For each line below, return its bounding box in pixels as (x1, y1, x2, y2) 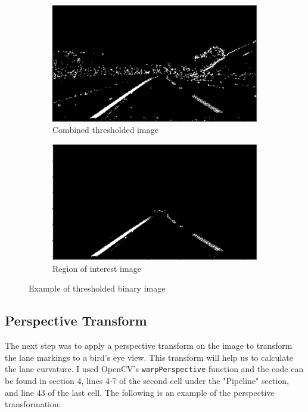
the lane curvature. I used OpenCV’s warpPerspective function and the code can (5, 363, 304, 375)
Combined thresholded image (52, 123, 158, 136)
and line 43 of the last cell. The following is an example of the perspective (5, 386, 275, 398)
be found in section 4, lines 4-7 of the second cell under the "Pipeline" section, (5, 374, 289, 386)
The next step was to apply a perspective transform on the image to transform (5, 339, 293, 352)
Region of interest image (52, 262, 141, 274)
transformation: (5, 398, 61, 410)
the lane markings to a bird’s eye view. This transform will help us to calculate (5, 351, 293, 363)
